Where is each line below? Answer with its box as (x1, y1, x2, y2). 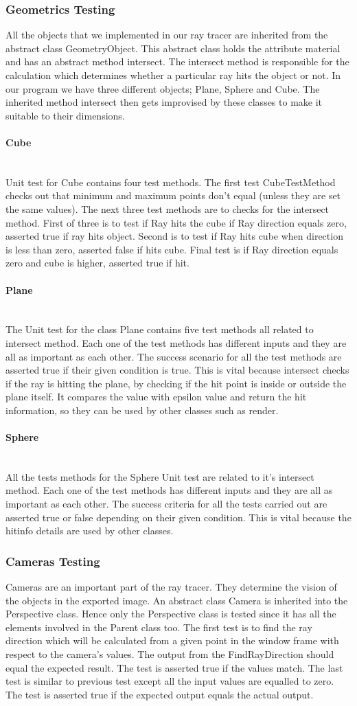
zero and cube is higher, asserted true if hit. (5, 255, 189, 270)
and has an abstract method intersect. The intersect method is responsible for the (5, 54, 349, 69)
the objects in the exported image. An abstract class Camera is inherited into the (5, 593, 348, 607)
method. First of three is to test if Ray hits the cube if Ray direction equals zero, (5, 215, 347, 229)
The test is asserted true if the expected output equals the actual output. (5, 687, 314, 701)
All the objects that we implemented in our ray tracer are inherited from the (5, 27, 328, 42)
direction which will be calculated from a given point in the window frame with (5, 633, 339, 648)
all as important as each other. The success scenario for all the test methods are (5, 349, 342, 363)
